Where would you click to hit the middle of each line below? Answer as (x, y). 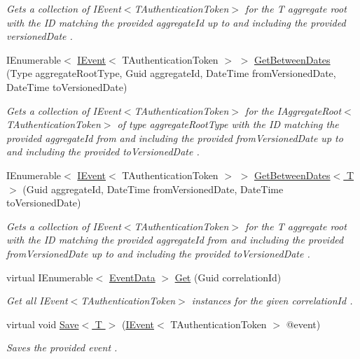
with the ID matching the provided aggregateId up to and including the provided (176, 22)
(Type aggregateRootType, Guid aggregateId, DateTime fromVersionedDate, (171, 73)
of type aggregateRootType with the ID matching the (228, 124)
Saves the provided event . (62, 347)
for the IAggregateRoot (293, 110)
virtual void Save (43, 324)
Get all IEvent (37, 301)
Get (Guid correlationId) (228, 277)
